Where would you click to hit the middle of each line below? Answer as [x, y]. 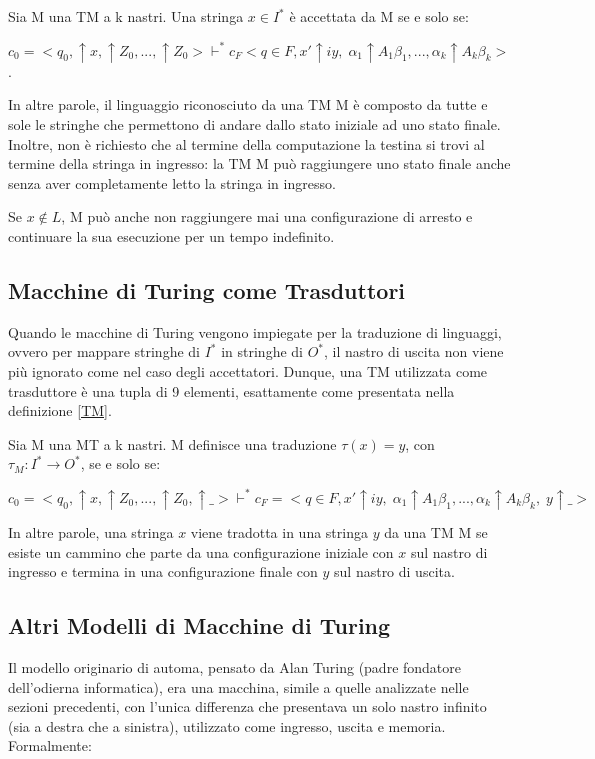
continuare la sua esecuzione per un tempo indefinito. [171, 235]
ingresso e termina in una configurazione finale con [163, 571]
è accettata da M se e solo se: [379, 16]
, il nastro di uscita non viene [414, 351]
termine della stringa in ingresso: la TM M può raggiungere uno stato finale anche [259, 163]
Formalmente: [50, 745]
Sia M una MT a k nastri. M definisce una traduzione [172, 443]
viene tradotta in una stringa [279, 532]
